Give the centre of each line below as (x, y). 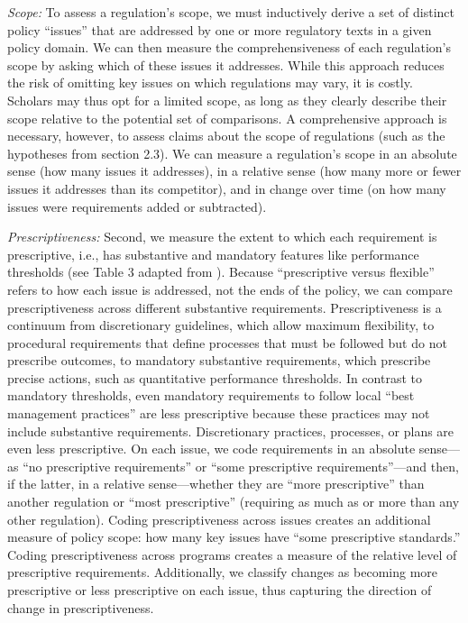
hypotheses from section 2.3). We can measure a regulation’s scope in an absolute (232, 153)
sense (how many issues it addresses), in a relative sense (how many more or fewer (234, 171)
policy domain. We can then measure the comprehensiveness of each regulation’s (229, 47)
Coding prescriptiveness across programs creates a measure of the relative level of (232, 554)
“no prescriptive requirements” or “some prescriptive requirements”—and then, (241, 466)
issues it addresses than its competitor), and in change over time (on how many (227, 188)
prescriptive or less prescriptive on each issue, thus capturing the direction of (220, 590)
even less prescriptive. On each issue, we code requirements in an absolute (211, 449)
